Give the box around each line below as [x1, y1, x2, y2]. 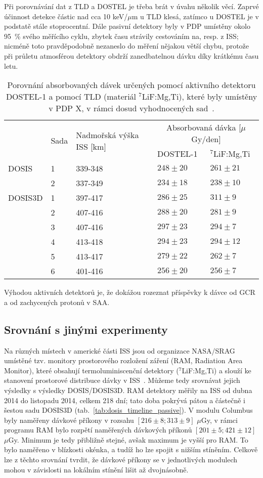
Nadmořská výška [76, 128, 139, 141]
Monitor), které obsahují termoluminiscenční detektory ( [4, 365, 179, 375]
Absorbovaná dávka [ [166, 121, 241, 134]
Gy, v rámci [201, 414, 238, 425]
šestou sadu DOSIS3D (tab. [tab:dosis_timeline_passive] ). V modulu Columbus [4, 405, 253, 415]
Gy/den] [191, 133, 221, 145]
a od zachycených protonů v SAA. [4, 296, 110, 307]
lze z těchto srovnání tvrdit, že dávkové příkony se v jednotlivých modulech [4, 454, 238, 465]
